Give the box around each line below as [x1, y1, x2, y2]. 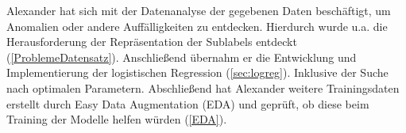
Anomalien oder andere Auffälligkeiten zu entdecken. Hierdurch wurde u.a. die [6, 17, 388, 34]
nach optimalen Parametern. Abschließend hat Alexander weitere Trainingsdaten [6, 79, 400, 96]
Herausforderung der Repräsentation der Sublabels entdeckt [6, 33, 297, 50]
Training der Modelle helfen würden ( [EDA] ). [6, 111, 227, 127]
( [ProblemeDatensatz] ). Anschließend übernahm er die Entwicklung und [6, 48, 357, 65]
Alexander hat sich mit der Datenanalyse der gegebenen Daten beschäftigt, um [6, 2, 391, 18]
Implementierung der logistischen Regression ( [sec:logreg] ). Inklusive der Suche [6, 64, 389, 81]
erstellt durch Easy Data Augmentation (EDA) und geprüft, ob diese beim [6, 95, 369, 112]
